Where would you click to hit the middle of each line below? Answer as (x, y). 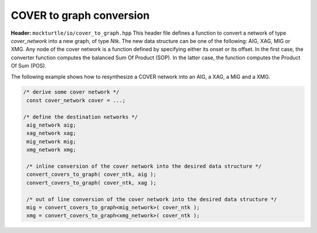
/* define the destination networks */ (80, 117)
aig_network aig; (51, 125)
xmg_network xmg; (51, 150)
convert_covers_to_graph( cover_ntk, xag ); (92, 183)
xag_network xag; (51, 133)
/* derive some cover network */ (71, 92)
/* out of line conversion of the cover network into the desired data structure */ (152, 199)
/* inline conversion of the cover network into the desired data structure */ (144, 166)
